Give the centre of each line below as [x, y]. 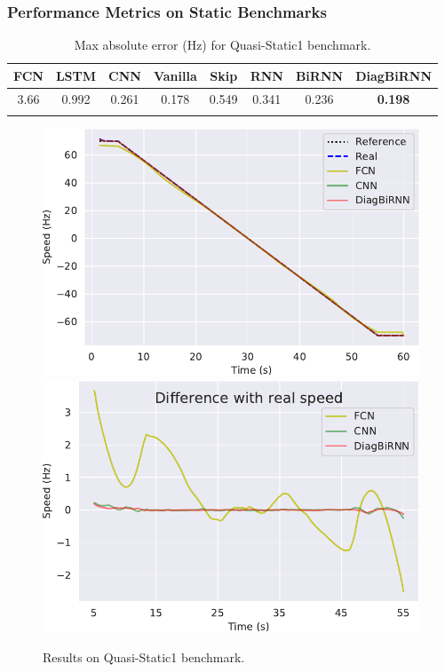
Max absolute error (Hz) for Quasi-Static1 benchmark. [222, 45]
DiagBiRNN [394, 75]
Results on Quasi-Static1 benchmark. [144, 657]
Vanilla [175, 75]
